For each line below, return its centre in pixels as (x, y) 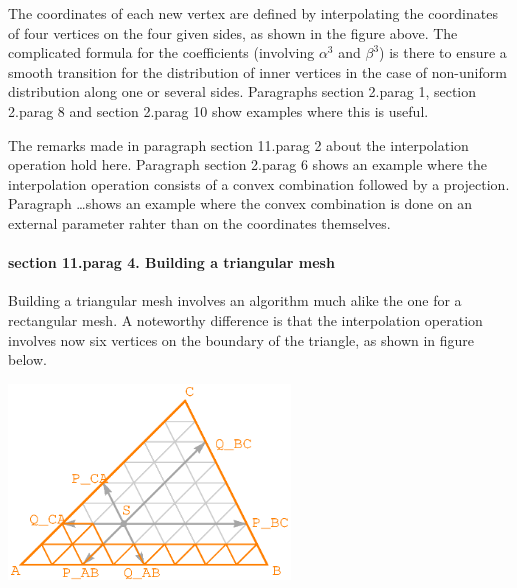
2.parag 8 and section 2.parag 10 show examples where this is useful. (218, 110)
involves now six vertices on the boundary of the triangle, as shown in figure (241, 339)
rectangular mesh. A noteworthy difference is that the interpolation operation (245, 319)
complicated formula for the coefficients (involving (161, 52)
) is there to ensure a (443, 52)
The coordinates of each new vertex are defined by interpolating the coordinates (253, 13)
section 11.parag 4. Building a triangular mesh (171, 262)
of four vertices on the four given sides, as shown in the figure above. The (233, 32)
